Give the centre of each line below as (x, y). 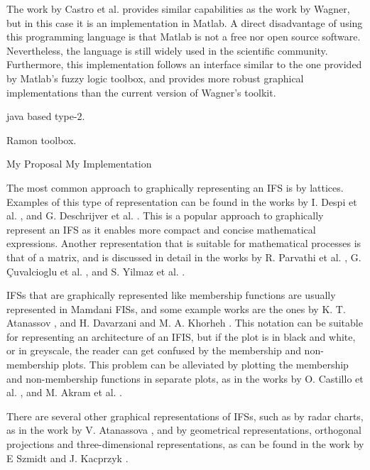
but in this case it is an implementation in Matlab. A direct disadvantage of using (185, 22)
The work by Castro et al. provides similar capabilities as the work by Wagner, (178, 9)
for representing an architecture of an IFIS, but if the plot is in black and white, (181, 336)
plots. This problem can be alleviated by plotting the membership (205, 365)
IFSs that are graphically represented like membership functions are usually (171, 295)
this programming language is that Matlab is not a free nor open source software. (184, 37)
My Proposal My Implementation (79, 164)
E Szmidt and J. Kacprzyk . (67, 458)
